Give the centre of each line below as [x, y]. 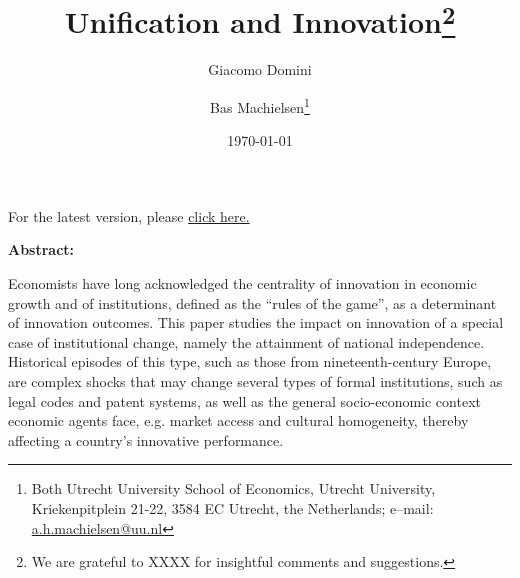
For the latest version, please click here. [129, 215]
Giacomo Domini [260, 69]
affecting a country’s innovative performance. [146, 439]
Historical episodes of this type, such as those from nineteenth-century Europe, [250, 361]
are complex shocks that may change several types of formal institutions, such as [255, 381]
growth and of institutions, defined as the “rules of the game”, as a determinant [252, 302]
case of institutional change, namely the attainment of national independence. [246, 341]
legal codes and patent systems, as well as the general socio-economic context [244, 400]
